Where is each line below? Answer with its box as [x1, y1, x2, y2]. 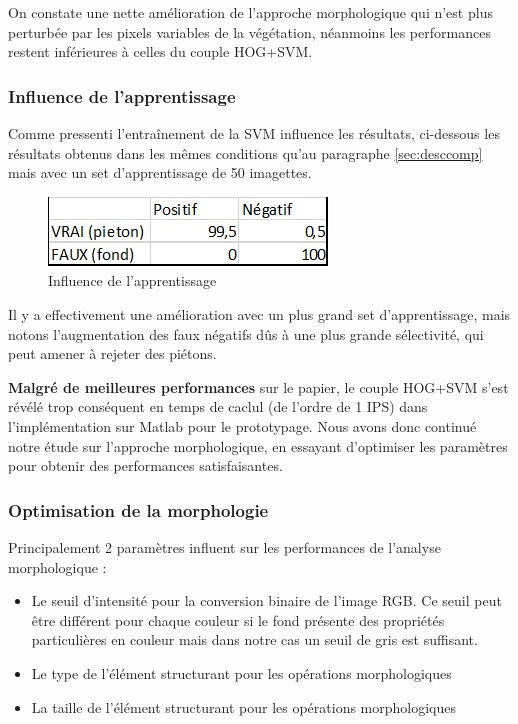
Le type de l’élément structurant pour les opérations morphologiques [31, 662, 452, 683]
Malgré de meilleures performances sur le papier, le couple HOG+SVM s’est [8, 376, 509, 397]
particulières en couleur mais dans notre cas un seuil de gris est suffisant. [31, 629, 478, 650]
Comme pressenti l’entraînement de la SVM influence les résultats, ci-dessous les [8, 123, 500, 143]
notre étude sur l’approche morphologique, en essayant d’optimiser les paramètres [8, 435, 508, 456]
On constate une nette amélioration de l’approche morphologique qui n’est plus [8, 2, 493, 22]
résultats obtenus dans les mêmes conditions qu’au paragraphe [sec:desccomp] [8, 142, 483, 163]
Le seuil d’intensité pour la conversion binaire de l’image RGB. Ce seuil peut [31, 590, 502, 611]
